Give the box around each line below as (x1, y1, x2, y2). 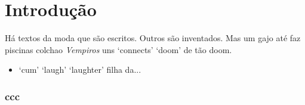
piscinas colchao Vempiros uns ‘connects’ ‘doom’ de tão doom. (5, 43, 232, 55)
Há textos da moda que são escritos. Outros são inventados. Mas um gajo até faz (5, 32, 301, 44)
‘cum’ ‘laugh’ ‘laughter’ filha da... (19, 63, 141, 76)
